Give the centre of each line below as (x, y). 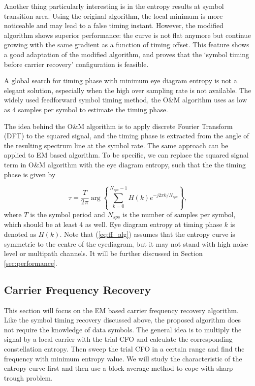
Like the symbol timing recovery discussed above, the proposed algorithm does (123, 320)
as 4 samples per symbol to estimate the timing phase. (86, 109)
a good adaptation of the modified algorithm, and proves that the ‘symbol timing (127, 54)
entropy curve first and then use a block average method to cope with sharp (119, 368)
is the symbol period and (68, 214)
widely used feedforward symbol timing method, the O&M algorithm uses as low (126, 100)
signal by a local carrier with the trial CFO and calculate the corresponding (118, 339)
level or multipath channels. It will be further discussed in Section (103, 253)
